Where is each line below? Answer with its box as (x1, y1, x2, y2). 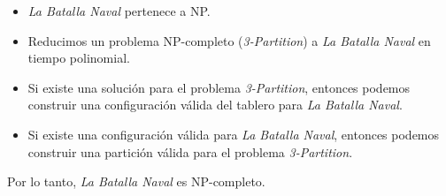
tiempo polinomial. (27, 49, 130, 67)
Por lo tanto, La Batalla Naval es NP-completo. (7, 172, 265, 191)
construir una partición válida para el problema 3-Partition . (27, 142, 353, 161)
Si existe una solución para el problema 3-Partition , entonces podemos (27, 78, 411, 96)
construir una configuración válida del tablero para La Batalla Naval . (27, 95, 403, 114)
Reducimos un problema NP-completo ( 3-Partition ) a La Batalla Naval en (27, 31, 431, 49)
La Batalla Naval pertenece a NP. (27, 2, 211, 19)
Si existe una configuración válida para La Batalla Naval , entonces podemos (27, 124, 440, 143)
